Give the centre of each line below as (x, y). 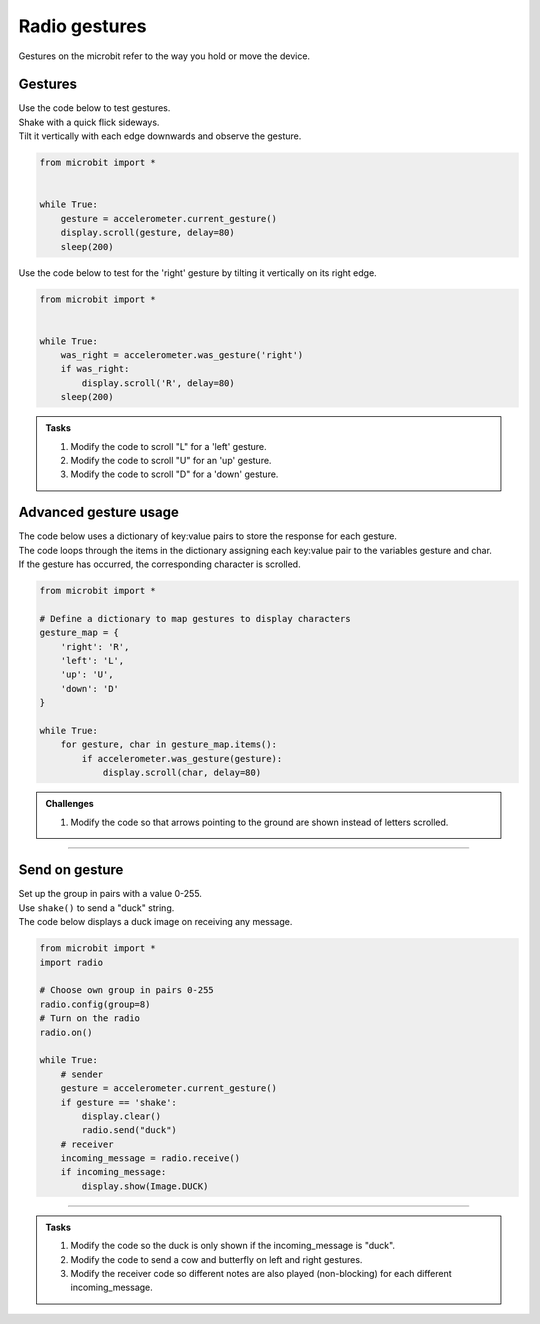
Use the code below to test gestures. (94, 108)
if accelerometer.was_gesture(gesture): (182, 758)
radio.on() (66, 1032)
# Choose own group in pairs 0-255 (126, 990)
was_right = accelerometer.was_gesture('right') (182, 355)
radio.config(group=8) (95, 1004)
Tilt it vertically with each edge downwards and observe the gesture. (160, 136)
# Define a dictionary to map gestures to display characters (195, 618)
